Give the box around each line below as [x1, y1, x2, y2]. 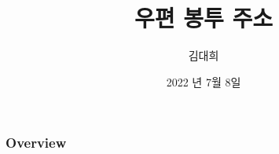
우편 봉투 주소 [134, 2, 273, 34]
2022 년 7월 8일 [166, 73, 241, 90]
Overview [6, 133, 67, 152]
